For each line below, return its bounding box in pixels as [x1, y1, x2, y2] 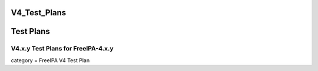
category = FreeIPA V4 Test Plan [11, 56, 90, 64]
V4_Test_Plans [11, 8, 67, 18]
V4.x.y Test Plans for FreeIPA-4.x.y [11, 45, 114, 53]
